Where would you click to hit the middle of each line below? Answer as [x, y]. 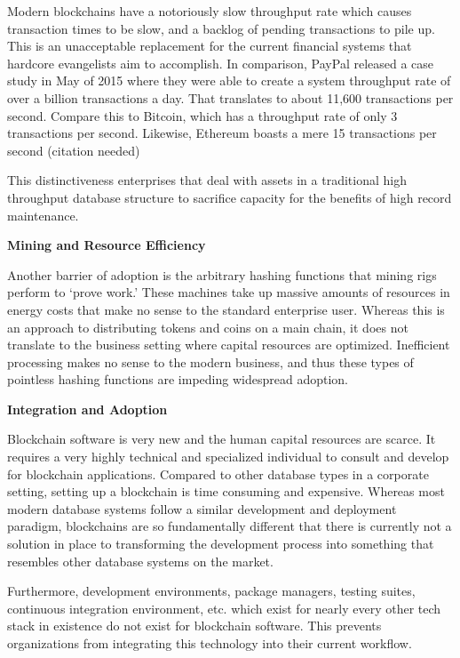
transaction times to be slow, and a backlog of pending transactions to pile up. [221, 28]
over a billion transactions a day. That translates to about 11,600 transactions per [230, 97]
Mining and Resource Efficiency [107, 245]
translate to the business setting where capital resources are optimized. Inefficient [229, 345]
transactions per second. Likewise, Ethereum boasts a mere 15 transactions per [222, 133]
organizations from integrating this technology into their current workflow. [210, 643]
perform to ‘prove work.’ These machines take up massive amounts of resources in [229, 292]
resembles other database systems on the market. [140, 561]
